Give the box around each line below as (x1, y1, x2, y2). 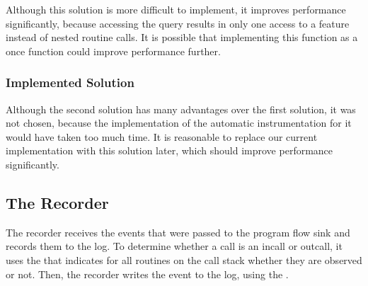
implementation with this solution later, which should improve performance (6, 143, 333, 158)
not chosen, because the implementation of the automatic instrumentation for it (6, 115, 352, 130)
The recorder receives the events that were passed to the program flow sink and (6, 224, 350, 239)
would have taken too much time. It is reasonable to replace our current (6, 129, 318, 144)
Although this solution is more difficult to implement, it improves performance (6, 2, 346, 16)
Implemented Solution (6, 74, 134, 91)
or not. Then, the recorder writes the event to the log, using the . (6, 266, 289, 281)
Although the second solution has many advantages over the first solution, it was (6, 101, 356, 116)
